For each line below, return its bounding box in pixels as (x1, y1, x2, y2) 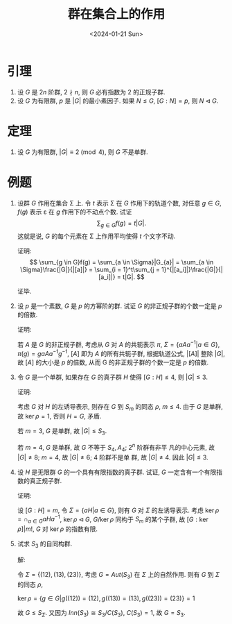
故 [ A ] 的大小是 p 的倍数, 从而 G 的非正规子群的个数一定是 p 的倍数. (17, 358, 209, 366)
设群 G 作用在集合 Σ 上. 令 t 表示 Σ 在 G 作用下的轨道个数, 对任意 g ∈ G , (17, 199, 222, 207)
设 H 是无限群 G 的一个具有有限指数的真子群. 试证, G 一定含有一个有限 (17, 468, 217, 476)
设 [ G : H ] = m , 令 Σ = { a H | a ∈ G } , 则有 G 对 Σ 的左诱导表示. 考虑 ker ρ (17, 506, 220, 514)
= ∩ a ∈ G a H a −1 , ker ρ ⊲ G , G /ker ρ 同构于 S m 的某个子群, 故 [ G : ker (17, 514, 209, 525)
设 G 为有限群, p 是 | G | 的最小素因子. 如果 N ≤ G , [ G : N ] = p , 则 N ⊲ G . (17, 96, 219, 105)
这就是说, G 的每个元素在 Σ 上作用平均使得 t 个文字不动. (17, 232, 176, 240)
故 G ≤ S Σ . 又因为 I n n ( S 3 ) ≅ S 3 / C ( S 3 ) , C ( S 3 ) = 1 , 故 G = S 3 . (17, 608, 186, 618)
